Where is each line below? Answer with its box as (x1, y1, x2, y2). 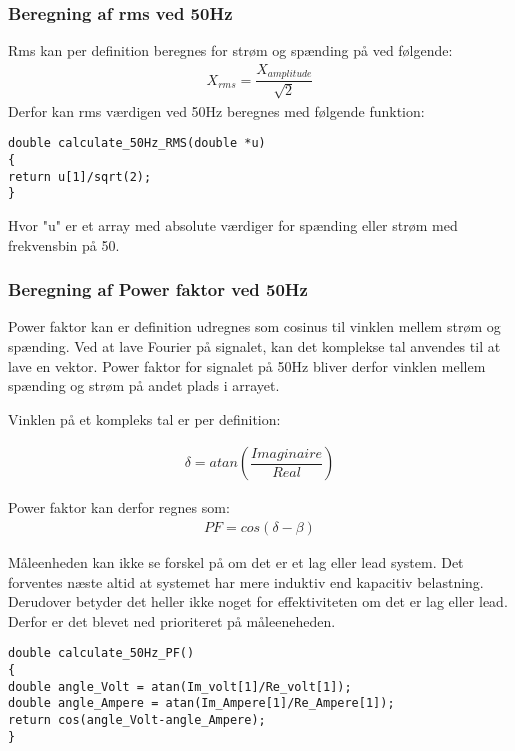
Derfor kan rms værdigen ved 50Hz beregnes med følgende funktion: (8, 100, 425, 121)
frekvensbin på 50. (8, 234, 120, 255)
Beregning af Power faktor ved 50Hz (8, 277, 308, 302)
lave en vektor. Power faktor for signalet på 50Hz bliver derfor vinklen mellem (8, 355, 486, 376)
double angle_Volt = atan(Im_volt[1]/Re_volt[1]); (8, 679, 352, 694)
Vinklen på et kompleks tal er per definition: (8, 408, 281, 429)
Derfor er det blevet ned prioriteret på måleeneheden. (8, 610, 336, 631)
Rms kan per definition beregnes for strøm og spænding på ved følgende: (8, 40, 453, 61)
